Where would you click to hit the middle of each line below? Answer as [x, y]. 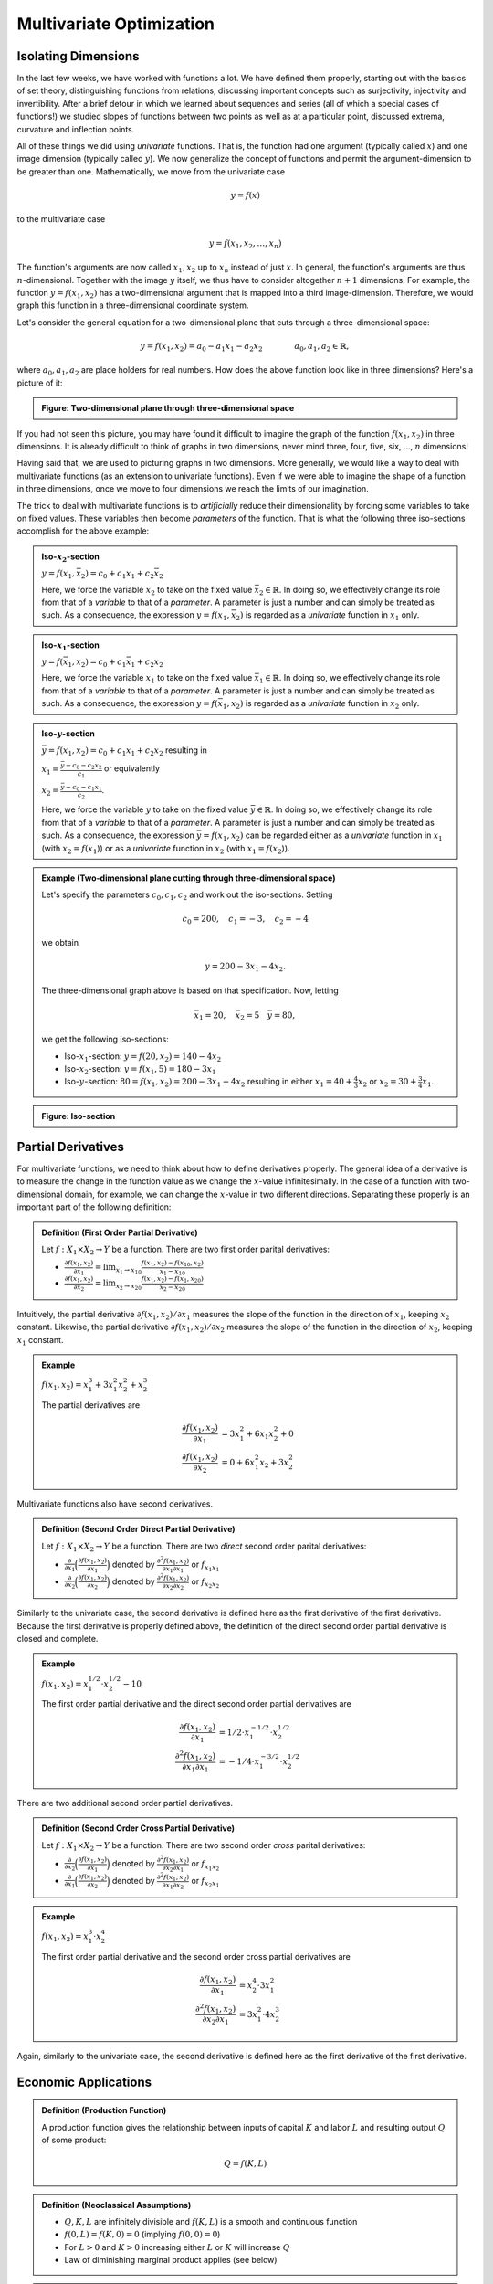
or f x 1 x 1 [205, 1566]
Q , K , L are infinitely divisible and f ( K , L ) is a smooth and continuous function [211, 2222]
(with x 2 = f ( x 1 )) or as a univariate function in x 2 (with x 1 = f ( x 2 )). [166, 849]
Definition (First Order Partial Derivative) [120, 1232]
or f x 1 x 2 [205, 1866]
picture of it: [40, 383]
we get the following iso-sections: [105, 1039]
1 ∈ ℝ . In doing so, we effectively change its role [350, 679]
